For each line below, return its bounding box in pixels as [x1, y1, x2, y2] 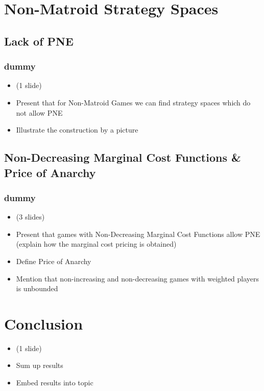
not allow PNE [16, 107, 63, 118]
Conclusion [4, 313, 83, 334]
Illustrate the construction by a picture [16, 124, 138, 135]
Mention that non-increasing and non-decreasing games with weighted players [16, 273, 259, 284]
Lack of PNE [4, 33, 74, 49]
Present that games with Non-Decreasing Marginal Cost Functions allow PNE [16, 228, 260, 239]
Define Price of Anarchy [16, 255, 91, 266]
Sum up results [16, 360, 63, 371]
